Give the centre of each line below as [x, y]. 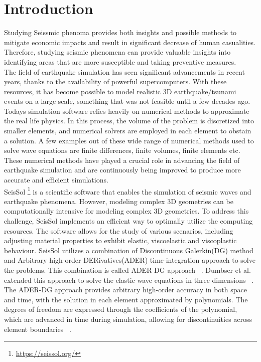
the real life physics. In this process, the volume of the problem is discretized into [129, 121]
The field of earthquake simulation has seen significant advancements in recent [124, 71]
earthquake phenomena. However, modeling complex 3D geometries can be [119, 201]
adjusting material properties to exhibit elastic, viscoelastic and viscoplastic [120, 240]
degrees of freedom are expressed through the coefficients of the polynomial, [121, 309]
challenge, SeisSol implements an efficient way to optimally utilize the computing [128, 221]
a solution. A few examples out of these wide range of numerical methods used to [129, 140]
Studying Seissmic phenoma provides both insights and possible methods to [120, 32]
